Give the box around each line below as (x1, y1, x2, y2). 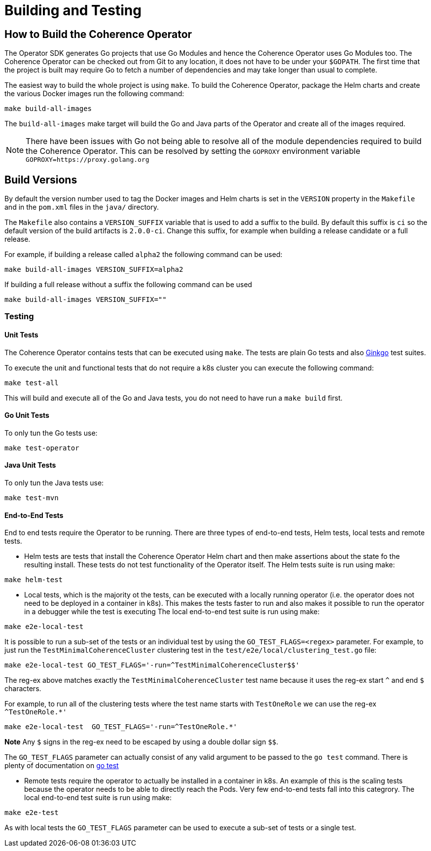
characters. (4, 684, 41, 693)
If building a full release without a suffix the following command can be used (4, 280, 252, 289)
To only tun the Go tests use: (4, 428, 98, 437)
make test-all (4, 378, 59, 387)
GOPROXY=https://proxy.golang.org (26, 156, 149, 164)
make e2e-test (4, 809, 59, 817)
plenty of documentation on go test (4, 761, 119, 770)
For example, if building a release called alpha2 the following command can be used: (4, 250, 283, 259)
